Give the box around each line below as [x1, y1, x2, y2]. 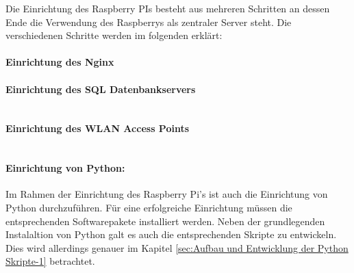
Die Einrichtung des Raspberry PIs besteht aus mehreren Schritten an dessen [5, 1, 330, 15]
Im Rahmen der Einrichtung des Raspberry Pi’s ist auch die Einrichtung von [5, 187, 328, 201]
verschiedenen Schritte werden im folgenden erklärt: [5, 28, 223, 42]
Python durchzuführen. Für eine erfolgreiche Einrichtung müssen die [5, 200, 292, 214]
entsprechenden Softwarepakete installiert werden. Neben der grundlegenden [5, 213, 325, 228]
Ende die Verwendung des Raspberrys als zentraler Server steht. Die [5, 14, 292, 29]
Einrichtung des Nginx [5, 55, 114, 69]
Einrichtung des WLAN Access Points [5, 121, 190, 135]
